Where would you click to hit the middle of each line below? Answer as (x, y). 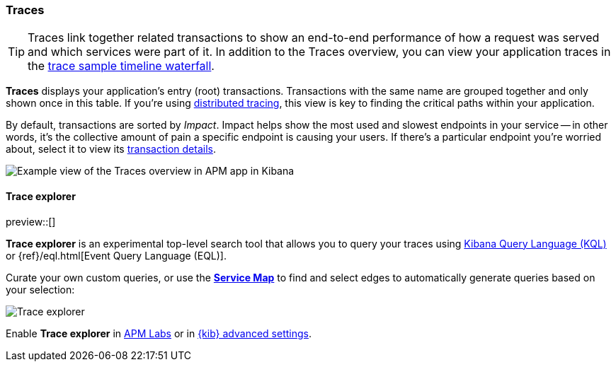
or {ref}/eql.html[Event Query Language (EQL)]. (116, 255)
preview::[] (31, 221)
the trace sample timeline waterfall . (121, 66)
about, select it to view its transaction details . (111, 149)
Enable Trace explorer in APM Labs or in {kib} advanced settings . (159, 333)
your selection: (40, 289)
